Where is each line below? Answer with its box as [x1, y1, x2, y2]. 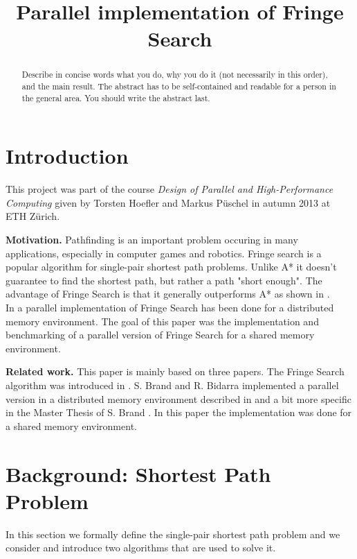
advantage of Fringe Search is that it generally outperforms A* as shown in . [6, 286, 330, 301]
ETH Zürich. [6, 209, 60, 223]
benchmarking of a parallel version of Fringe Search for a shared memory [6, 327, 315, 342]
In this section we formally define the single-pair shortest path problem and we [6, 526, 340, 541]
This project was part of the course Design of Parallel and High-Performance [6, 182, 333, 196]
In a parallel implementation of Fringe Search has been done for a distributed [6, 300, 334, 315]
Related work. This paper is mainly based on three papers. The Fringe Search [6, 364, 345, 379]
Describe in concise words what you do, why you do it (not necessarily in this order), [21, 69, 328, 80]
